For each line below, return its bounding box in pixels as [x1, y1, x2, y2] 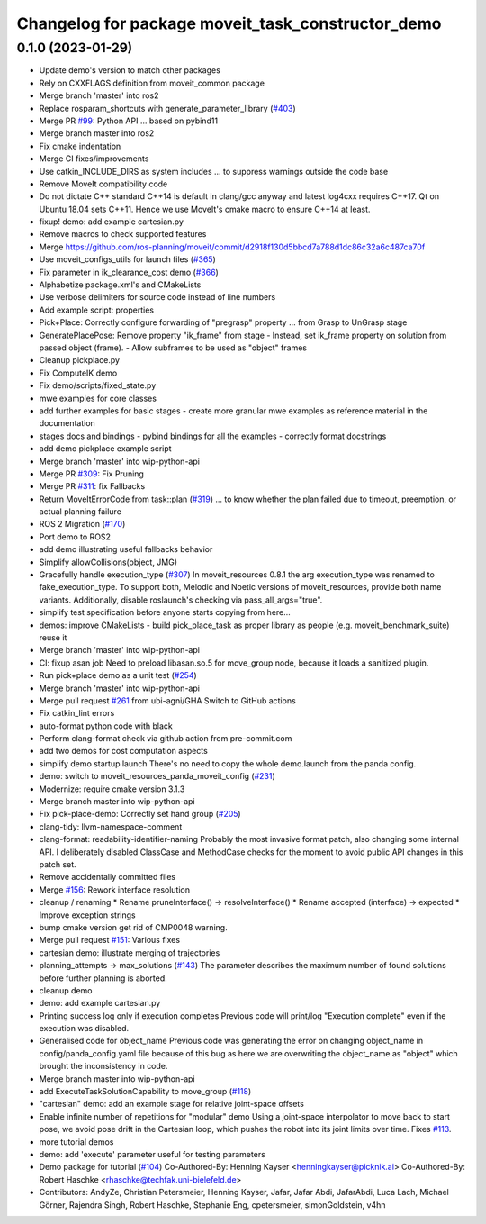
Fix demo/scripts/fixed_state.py [39, 380, 157, 391]
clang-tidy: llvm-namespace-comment [39, 821, 183, 832]
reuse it [39, 631, 67, 643]
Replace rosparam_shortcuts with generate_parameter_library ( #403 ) [39, 103, 296, 113]
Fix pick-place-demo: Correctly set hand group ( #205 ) [39, 809, 242, 820]
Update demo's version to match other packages [39, 65, 220, 76]
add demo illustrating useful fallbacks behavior [39, 544, 213, 555]
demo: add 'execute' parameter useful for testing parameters [39, 1148, 265, 1159]
